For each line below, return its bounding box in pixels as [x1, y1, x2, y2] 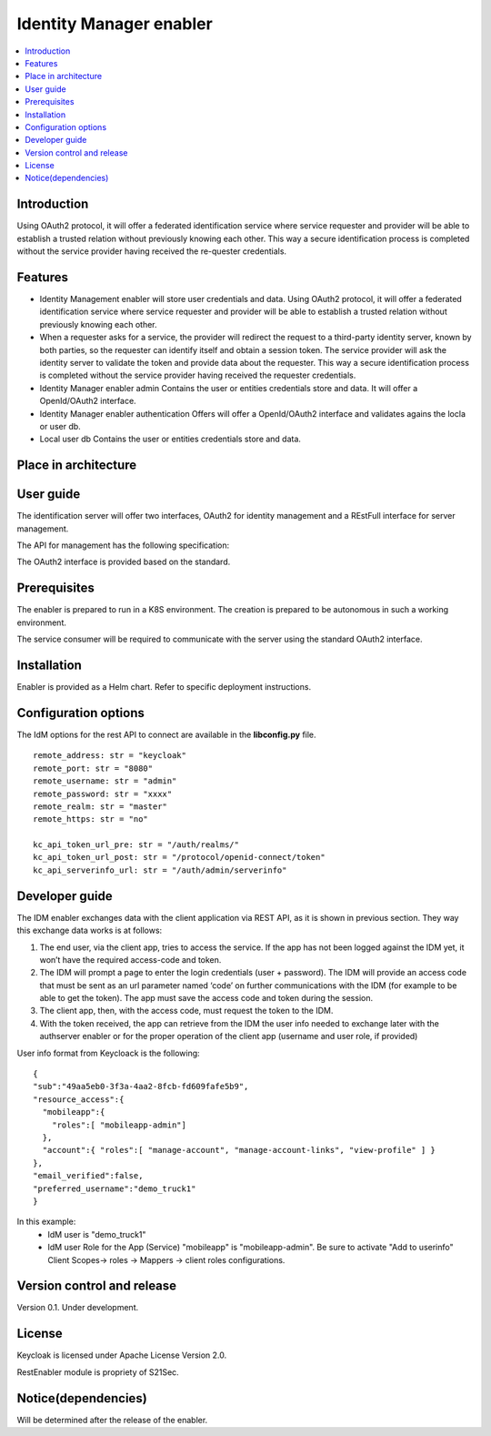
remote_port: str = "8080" [33, 763, 154, 774]
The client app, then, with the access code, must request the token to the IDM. [39, 1006, 334, 1016]
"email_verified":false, [33, 1170, 144, 1181]
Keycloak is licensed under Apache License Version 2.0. [16, 1350, 227, 1360]
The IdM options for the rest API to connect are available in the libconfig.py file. [16, 729, 317, 740]
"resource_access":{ [33, 1094, 125, 1105]
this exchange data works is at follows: [16, 925, 163, 936]
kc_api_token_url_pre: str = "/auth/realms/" [33, 840, 240, 850]
